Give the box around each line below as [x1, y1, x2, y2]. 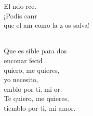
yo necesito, [4, 74, 38, 84]
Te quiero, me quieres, [4, 93, 69, 103]
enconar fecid [4, 55, 43, 65]
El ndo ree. [4, 1, 37, 11]
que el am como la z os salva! [4, 20, 90, 30]
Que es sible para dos [4, 46, 67, 56]
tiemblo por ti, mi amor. [4, 102, 76, 113]
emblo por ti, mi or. [4, 83, 62, 94]
